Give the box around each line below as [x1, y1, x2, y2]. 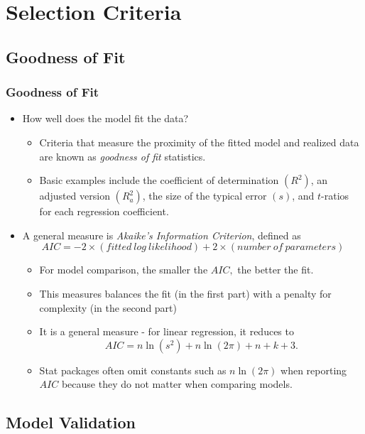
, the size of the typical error [142, 188, 267, 203]
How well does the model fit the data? [22, 111, 189, 126]
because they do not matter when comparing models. [61, 376, 293, 391]
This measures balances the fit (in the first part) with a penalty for [39, 286, 332, 300]
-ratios [321, 188, 349, 203]
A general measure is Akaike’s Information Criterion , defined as [22, 227, 301, 242]
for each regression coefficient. [39, 204, 169, 219]
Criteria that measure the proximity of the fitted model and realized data [39, 134, 359, 149]
